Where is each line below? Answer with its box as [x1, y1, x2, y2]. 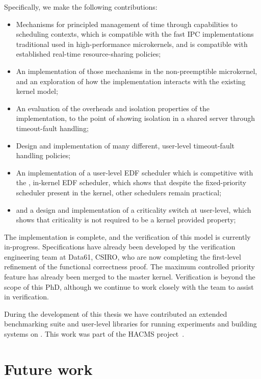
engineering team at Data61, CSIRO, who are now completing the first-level [4, 251, 241, 262]
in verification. [4, 291, 49, 302]
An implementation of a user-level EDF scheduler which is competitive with [16, 167, 253, 178]
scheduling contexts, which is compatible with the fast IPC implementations [16, 29, 254, 39]
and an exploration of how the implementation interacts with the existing [16, 75, 246, 86]
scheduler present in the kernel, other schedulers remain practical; [16, 187, 222, 197]
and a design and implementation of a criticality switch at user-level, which [16, 204, 251, 215]
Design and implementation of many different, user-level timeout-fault [16, 140, 234, 150]
